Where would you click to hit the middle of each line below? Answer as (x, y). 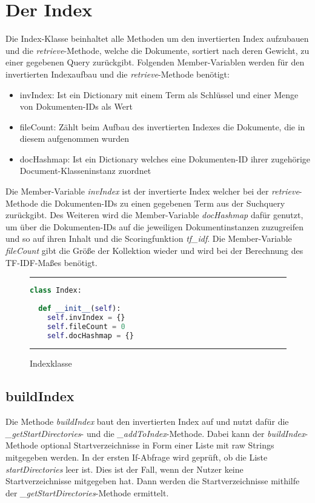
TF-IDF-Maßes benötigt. (51, 262)
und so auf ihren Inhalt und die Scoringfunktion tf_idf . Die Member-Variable (149, 238)
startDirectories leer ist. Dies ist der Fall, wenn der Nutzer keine (124, 469)
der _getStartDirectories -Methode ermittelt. (87, 492)
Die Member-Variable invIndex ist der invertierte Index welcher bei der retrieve (152, 191)
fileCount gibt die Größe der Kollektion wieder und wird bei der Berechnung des (154, 251)
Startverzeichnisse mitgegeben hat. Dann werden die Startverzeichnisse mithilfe (153, 481)
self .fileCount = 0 (86, 326)
